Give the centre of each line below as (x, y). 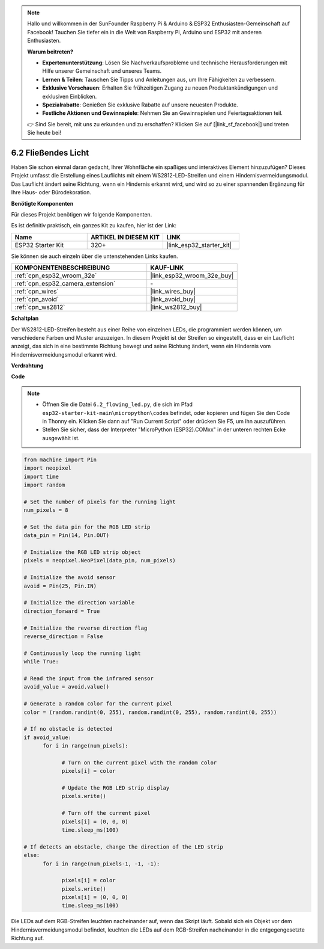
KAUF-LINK (167, 268)
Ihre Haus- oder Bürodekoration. (51, 192)
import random (44, 485)
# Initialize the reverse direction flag (85, 628)
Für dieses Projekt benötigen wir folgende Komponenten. (82, 214)
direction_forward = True (62, 611)
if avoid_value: (48, 737)
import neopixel (48, 468)
